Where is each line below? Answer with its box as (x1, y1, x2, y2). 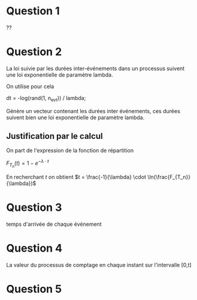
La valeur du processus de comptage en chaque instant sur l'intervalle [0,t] (6, 262, 192, 269)
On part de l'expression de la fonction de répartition (6, 147, 134, 154)
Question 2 (6, 45, 62, 59)
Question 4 (6, 241, 63, 255)
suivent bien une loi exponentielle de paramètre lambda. (6, 114, 145, 121)
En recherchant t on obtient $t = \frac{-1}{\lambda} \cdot (6, 174, 147, 181)
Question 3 (6, 201, 62, 214)
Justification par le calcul (6, 131, 103, 141)
